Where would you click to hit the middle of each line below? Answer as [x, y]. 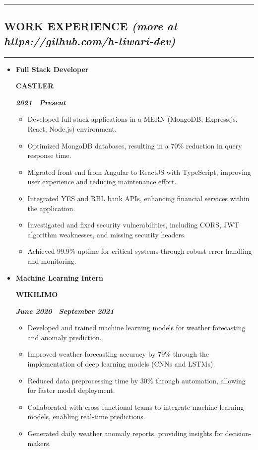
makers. [39, 443]
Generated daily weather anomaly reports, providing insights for [125, 433]
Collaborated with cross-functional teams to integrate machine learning [136, 407]
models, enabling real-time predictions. [86, 416]
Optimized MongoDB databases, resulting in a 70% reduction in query [135, 145]
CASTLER [35, 86]
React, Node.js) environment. [72, 128]
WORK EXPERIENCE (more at [91, 26]
